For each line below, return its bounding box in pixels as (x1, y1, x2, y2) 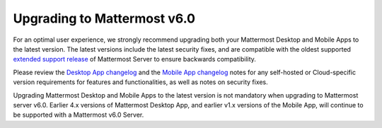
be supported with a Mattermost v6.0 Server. (13, 110, 144, 120)
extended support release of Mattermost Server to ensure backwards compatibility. (13, 55, 256, 64)
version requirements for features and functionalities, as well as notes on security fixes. (13, 78, 268, 86)
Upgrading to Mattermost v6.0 (13, 11, 196, 26)
